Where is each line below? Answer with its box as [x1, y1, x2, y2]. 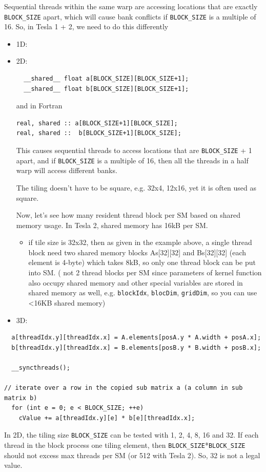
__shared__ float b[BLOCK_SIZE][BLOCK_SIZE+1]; [24, 85, 189, 92]
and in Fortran [16, 100, 63, 111]
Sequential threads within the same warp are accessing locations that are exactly [4, 1, 258, 11]
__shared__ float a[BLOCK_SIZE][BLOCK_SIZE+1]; [24, 75, 189, 83]
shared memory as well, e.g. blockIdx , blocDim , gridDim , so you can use [28, 287, 257, 298]
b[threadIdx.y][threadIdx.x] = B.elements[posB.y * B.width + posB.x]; [11, 344, 261, 351]
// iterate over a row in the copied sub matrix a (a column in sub [4, 384, 243, 392]
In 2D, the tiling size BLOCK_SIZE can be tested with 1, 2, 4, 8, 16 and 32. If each [4, 429, 259, 440]
